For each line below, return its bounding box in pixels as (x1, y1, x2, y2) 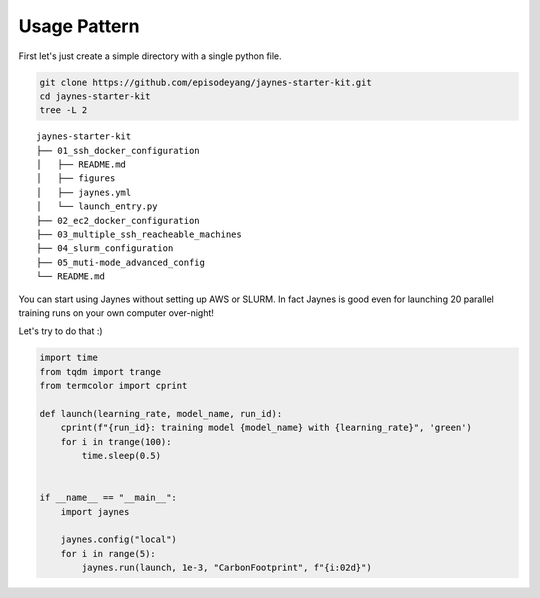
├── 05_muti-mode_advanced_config (36, 256, 205, 268)
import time (39, 352, 99, 364)
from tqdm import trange (39, 366, 162, 377)
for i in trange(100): (60, 436, 172, 447)
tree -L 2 (39, 105, 88, 116)
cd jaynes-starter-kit (39, 90, 151, 102)
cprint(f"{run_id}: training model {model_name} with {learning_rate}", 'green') (60, 422, 472, 434)
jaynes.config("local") (60, 534, 177, 545)
